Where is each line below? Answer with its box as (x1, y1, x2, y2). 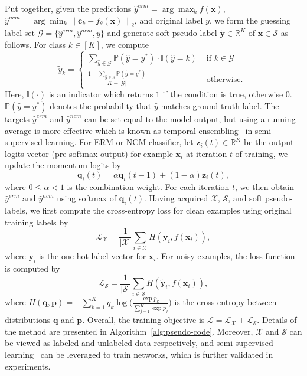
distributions (5, 313, 51, 326)
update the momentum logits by (5, 159, 121, 171)
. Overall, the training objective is (82, 313, 205, 326)
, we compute (100, 38, 149, 50)
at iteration (185, 147, 227, 159)
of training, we (235, 147, 288, 159)
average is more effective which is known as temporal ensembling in (5, 124, 253, 136)
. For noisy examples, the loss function (156, 250, 295, 262)
